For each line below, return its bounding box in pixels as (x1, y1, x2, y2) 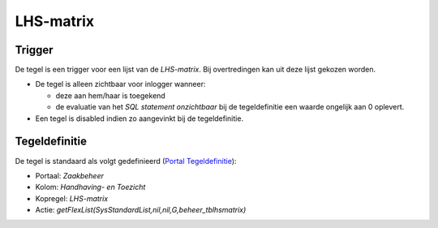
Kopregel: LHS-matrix (35, 193, 109, 203)
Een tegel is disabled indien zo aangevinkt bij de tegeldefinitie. (35, 114, 243, 123)
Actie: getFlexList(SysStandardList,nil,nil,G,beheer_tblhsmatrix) (35, 205, 247, 215)
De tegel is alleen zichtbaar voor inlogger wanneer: (35, 80, 206, 89)
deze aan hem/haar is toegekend (55, 90, 165, 101)
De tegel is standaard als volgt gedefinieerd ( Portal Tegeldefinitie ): (15, 156, 237, 166)
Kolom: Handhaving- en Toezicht (35, 183, 146, 192)
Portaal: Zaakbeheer (35, 170, 105, 180)
